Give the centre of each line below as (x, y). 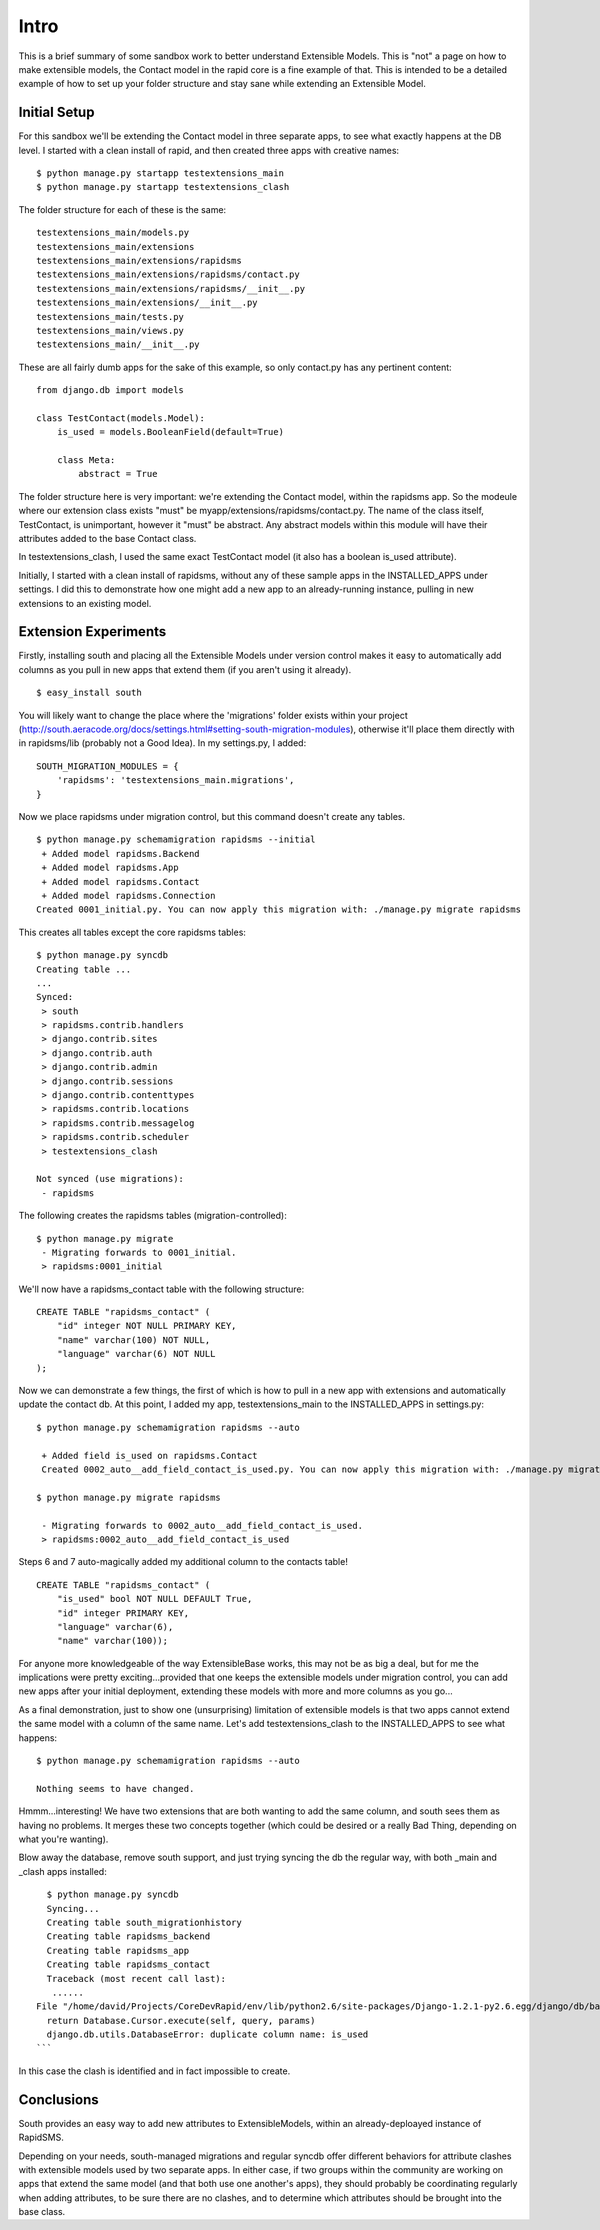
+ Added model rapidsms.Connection (128, 895)
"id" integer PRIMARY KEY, (123, 1613)
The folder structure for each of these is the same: (122, 209)
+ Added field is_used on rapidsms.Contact (150, 1455)
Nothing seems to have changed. (115, 1788)
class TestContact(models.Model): (120, 418)
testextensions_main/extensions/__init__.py (147, 303)
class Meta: (86, 460)
